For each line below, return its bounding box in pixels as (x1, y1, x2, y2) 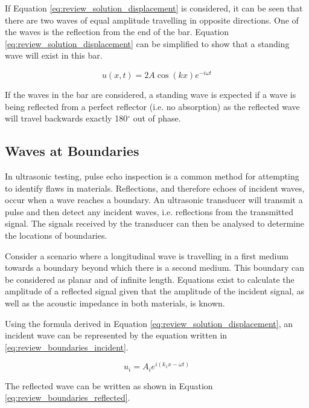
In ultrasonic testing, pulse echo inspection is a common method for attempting (5, 170, 299, 183)
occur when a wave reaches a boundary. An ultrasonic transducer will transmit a (5, 193, 303, 206)
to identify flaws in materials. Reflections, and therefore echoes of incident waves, (5, 181, 305, 194)
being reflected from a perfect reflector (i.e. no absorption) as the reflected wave (5, 100, 300, 112)
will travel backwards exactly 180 (5, 112, 128, 125)
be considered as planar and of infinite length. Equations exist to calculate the (5, 273, 295, 285)
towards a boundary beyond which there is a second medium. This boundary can (5, 261, 304, 274)
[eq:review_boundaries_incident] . (5, 340, 129, 353)
